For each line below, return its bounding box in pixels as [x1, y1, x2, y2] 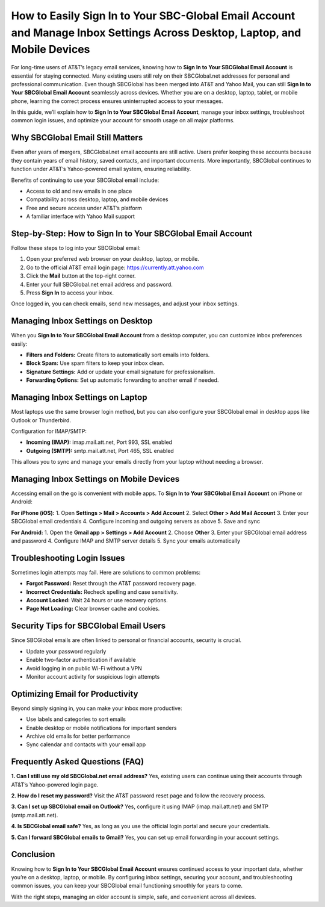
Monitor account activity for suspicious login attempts [26, 673, 160, 680]
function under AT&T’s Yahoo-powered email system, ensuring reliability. [11, 166, 191, 173]
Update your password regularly [26, 647, 107, 655]
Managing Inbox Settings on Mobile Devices [11, 473, 180, 484]
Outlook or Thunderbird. [11, 416, 72, 424]
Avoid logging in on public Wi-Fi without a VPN [26, 664, 143, 672]
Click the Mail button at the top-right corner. [26, 272, 136, 279]
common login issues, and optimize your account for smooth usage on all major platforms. [11, 117, 235, 124]
